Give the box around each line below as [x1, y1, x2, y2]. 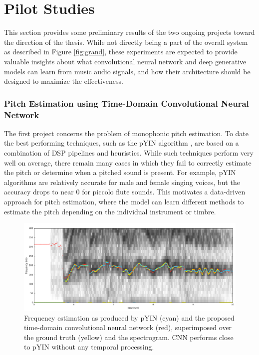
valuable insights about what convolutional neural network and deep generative [4, 56, 247, 66]
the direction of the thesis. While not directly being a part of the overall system [4, 36, 248, 47]
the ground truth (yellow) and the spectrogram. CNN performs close [24, 332, 234, 342]
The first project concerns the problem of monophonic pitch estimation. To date [4, 128, 249, 138]
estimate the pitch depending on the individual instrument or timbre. [4, 206, 216, 216]
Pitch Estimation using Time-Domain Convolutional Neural [4, 97, 249, 109]
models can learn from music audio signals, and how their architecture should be [4, 66, 251, 76]
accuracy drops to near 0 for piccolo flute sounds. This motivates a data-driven [4, 186, 246, 197]
